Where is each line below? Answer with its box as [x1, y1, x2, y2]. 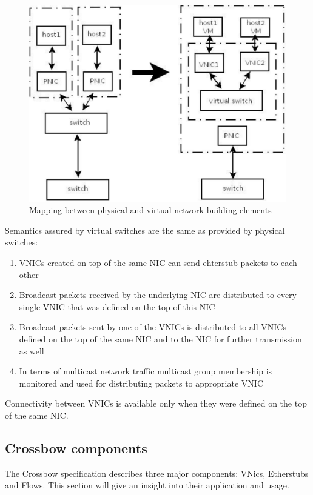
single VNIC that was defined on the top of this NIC [19, 300, 215, 313]
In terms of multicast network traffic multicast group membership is [19, 365, 272, 377]
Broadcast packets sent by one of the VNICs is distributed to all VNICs [19, 321, 286, 333]
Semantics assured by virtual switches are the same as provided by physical [5, 224, 285, 236]
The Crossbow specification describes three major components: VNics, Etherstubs [5, 467, 309, 479]
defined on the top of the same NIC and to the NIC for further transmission [19, 332, 302, 345]
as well [19, 344, 44, 357]
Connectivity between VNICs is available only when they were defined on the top [5, 397, 307, 410]
